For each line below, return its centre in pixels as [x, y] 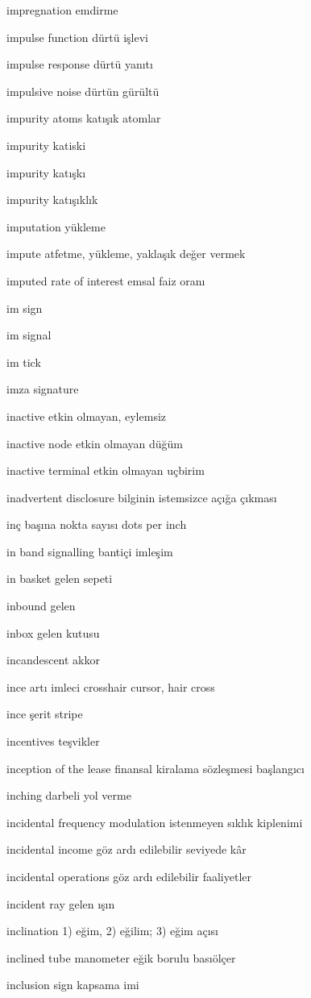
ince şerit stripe [45, 714]
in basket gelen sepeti [60, 578]
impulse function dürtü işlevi [78, 37]
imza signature [43, 389]
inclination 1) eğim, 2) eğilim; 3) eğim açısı [112, 931]
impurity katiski [46, 145]
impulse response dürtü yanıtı [80, 64]
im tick [24, 362]
